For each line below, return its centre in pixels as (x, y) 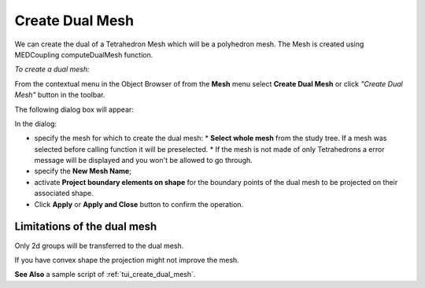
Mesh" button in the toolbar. (60, 95)
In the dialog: (36, 124)
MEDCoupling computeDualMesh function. (84, 54)
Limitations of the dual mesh (86, 227)
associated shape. (64, 194)
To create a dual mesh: (52, 69)
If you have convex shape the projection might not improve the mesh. (127, 260)
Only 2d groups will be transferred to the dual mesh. (99, 246)
